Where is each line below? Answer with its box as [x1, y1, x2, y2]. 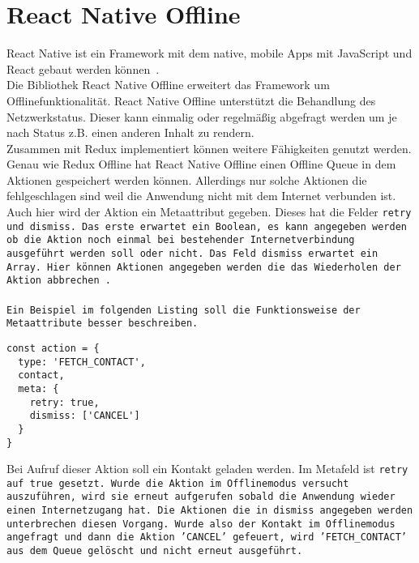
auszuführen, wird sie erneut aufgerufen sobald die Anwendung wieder [6, 491, 395, 503]
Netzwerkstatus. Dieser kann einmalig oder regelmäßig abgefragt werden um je [6, 108, 397, 125]
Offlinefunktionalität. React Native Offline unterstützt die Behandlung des [6, 92, 376, 109]
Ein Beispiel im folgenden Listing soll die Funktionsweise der [6, 304, 361, 316]
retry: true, [29, 396, 100, 408]
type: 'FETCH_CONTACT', [18, 356, 146, 368]
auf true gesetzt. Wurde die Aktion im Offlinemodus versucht [6, 477, 349, 489]
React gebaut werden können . [6, 60, 160, 77]
